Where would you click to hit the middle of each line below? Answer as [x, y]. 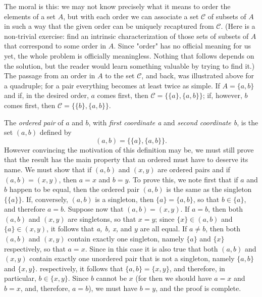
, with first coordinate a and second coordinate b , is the [173, 122]
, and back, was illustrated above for [198, 76]
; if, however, [222, 95]
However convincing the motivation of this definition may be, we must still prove [129, 149]
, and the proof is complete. [198, 288]
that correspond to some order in [55, 46]
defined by [56, 132]
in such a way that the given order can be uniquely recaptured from [109, 26]
